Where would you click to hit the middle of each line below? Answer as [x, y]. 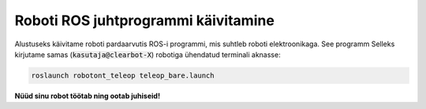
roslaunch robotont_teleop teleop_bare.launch [123, 75]
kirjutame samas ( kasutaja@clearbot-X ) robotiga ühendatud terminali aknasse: [148, 54]
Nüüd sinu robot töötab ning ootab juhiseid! [88, 96]
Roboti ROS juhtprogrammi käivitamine [145, 20]
